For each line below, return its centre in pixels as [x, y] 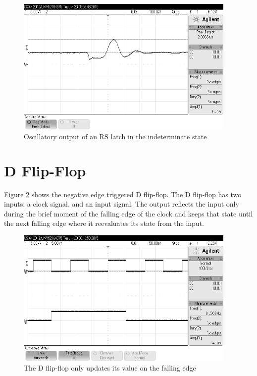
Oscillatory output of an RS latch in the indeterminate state [115, 136]
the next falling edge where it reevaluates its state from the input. [104, 223]
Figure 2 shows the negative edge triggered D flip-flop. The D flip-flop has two [123, 194]
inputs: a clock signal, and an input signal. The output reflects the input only [122, 204]
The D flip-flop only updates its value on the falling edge [110, 367]
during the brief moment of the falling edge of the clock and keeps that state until [128, 213]
